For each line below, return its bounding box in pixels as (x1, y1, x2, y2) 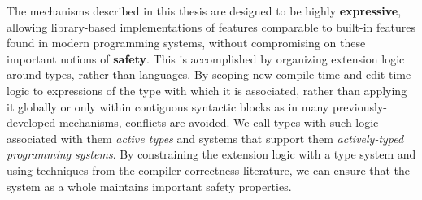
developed (7, 114, 56, 131)
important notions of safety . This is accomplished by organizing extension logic (7, 50, 405, 67)
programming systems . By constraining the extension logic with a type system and (7, 146, 416, 163)
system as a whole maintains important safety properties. (7, 177, 292, 194)
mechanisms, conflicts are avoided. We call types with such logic (59, 114, 379, 131)
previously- (332, 98, 387, 115)
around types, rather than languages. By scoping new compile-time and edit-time (7, 66, 411, 83)
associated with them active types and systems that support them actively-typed (7, 129, 404, 146)
